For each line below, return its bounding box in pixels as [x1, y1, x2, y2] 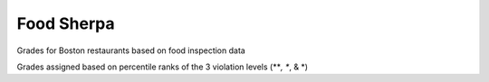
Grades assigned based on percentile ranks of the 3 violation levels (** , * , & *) [16, 61, 308, 72]
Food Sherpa [16, 14, 115, 33]
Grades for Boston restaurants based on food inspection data [16, 45, 246, 56]
